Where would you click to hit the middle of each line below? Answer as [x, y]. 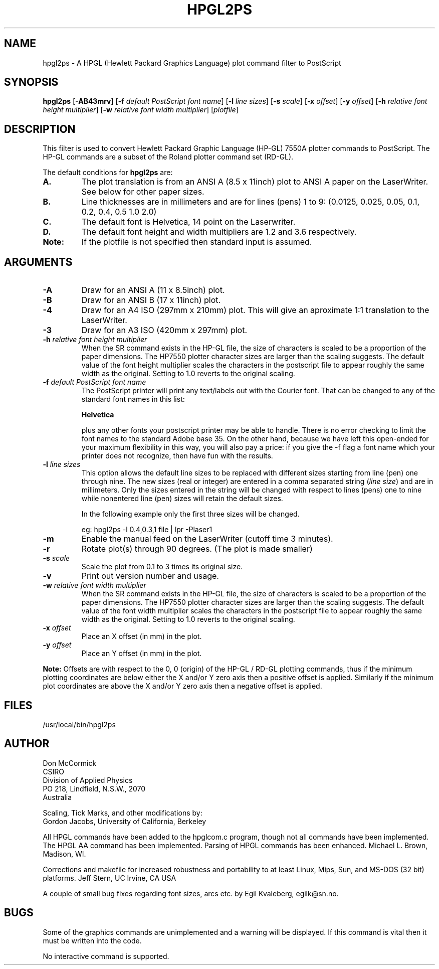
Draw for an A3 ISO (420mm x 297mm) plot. [164, 330]
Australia [57, 797]
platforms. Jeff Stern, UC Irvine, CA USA [109, 878]
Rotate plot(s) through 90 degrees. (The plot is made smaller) [197, 549]
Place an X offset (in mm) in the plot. [142, 636]
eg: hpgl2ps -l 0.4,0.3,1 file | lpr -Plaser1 [147, 530]
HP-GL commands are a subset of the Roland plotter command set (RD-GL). [168, 157]
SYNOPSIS [31, 82]
